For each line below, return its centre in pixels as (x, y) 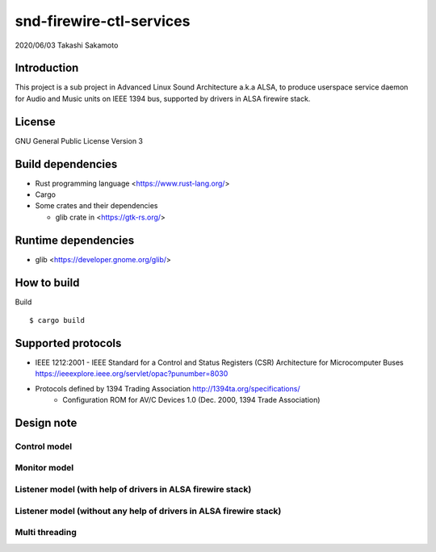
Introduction (47, 68)
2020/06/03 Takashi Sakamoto (67, 45)
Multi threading (46, 533)
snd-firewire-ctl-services (103, 21)
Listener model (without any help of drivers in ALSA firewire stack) (148, 511)
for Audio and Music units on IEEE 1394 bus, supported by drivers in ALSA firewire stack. (163, 98)
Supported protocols (68, 343)
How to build (47, 282)
